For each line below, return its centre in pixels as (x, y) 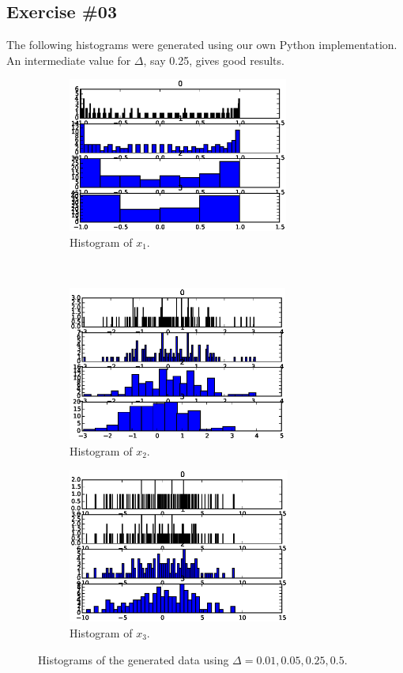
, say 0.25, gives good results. (214, 60)
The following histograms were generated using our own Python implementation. (202, 45)
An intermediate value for (69, 60)
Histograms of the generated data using (134, 659)
